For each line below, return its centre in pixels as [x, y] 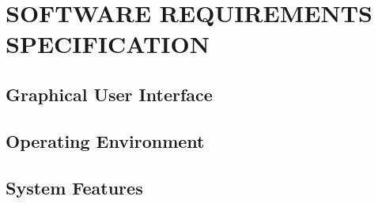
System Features [74, 187]
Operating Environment [105, 140]
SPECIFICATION [108, 44]
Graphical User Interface [109, 94]
